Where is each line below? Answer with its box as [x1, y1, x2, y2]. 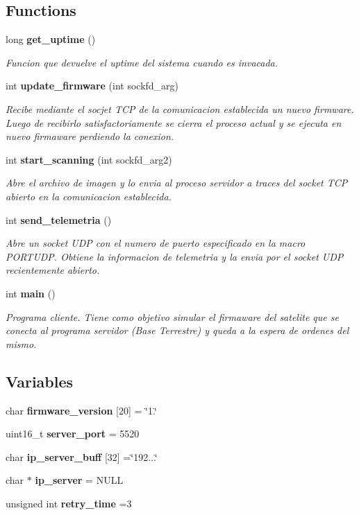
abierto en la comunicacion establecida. [6, 189, 172, 203]
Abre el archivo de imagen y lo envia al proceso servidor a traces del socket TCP [6, 175, 348, 190]
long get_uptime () [6, 32, 96, 46]
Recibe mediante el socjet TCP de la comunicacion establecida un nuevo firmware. [6, 101, 354, 116]
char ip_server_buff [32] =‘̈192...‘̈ [6, 449, 158, 464]
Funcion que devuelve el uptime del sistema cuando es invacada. [6, 55, 278, 69]
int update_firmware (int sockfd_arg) [6, 78, 179, 93]
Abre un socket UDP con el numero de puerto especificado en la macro [6, 236, 306, 250]
